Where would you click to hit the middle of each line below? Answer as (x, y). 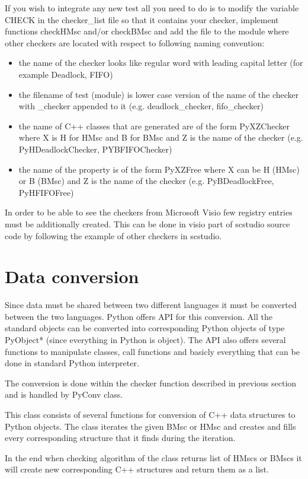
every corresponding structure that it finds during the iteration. (120, 438)
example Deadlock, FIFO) (66, 74)
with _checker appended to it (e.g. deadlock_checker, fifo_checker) (141, 106)
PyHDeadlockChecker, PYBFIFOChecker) (95, 149)
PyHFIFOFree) (46, 192)
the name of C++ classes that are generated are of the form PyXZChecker (154, 126)
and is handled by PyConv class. (64, 394)
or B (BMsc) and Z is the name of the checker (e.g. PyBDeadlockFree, (146, 181)
